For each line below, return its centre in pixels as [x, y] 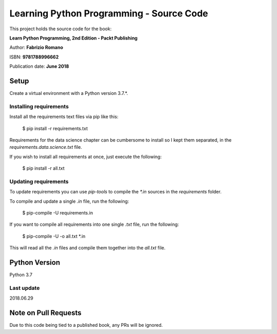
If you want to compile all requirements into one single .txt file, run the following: [94, 224]
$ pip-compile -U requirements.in [58, 213]
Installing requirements [39, 106]
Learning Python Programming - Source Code [109, 13]
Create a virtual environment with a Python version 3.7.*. [69, 93]
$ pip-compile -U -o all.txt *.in [54, 236]
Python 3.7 [21, 275]
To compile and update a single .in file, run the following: [69, 201]
